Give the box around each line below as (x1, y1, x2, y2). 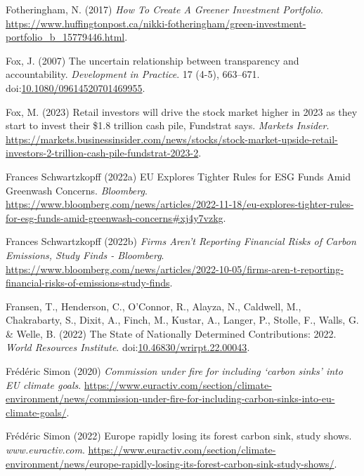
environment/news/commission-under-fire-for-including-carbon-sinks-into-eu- (6, 391, 335, 406)
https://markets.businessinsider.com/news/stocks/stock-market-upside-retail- (6, 131, 338, 146)
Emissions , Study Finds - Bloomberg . (6, 247, 164, 262)
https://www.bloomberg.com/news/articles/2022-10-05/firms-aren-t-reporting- (6, 261, 344, 276)
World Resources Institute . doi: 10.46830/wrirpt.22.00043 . (6, 340, 250, 355)
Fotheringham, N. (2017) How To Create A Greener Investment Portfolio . (6, 2, 323, 16)
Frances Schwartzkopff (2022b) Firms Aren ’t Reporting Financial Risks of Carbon (6, 234, 356, 249)
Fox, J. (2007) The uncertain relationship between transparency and (6, 53, 299, 67)
